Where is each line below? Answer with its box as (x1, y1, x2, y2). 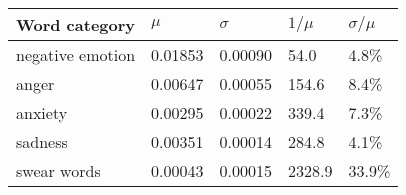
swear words (16, 159, 101, 182)
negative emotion (16, 43, 136, 66)
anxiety (16, 101, 68, 124)
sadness (16, 130, 68, 153)
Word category (16, 13, 136, 36)
